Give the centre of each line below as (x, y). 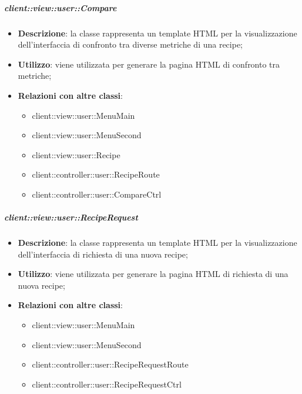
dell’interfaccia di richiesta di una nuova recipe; (103, 254)
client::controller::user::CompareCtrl (97, 194)
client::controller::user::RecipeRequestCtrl (107, 384)
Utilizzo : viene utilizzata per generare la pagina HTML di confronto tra (149, 64)
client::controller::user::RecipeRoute (96, 174)
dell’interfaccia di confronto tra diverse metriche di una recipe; (130, 44)
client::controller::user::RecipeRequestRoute (110, 364)
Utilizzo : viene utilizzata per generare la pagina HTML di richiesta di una (153, 274)
